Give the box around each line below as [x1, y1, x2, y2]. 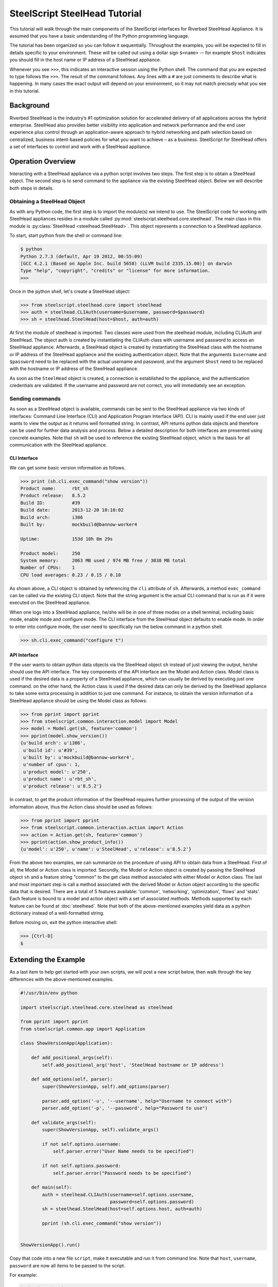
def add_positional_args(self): [31, 1055, 113, 1060]
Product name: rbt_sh [20, 485, 89, 492]
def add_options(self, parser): [31, 1076, 113, 1082]
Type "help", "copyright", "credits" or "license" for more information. [20, 268, 211, 274]
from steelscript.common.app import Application [20, 1026, 146, 1032]
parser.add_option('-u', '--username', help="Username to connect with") [42, 1098, 233, 1104]
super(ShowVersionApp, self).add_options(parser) [42, 1084, 170, 1089]
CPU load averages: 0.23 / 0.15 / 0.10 [20, 572, 121, 578]
